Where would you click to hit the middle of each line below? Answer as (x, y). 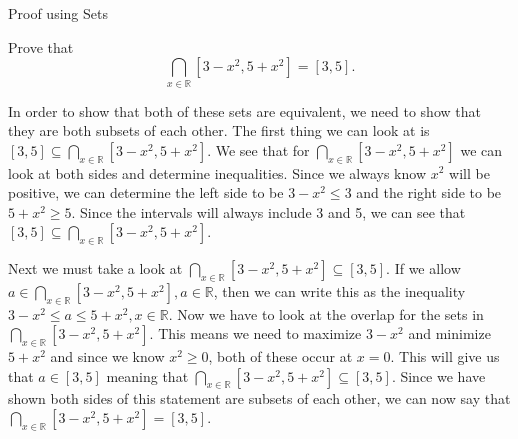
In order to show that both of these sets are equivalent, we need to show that (244, 110)
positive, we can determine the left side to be (146, 192)
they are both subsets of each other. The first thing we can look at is (219, 130)
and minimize (449, 333)
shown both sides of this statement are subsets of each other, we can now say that (259, 398)
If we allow (427, 268)
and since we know (107, 356)
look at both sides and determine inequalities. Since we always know (217, 172)
